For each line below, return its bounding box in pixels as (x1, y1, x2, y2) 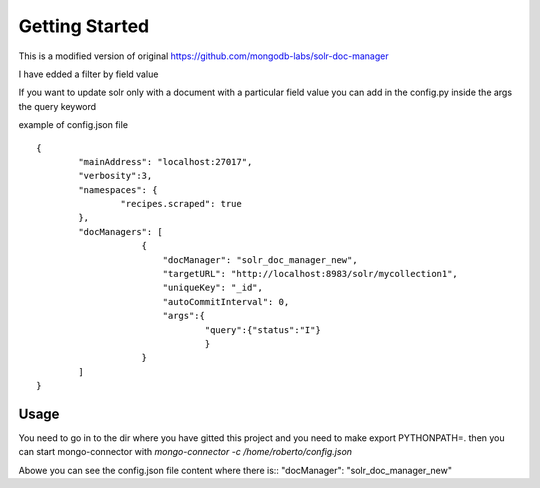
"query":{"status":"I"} (204, 324, 322, 335)
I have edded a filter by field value (18, 68, 159, 80)
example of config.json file (18, 119, 129, 131)
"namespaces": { (78, 184, 158, 195)
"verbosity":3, (78, 170, 153, 182)
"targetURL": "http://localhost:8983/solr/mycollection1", (162, 268, 459, 280)
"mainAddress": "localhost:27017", (78, 156, 253, 167)
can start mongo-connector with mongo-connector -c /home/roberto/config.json (18, 446, 353, 458)
